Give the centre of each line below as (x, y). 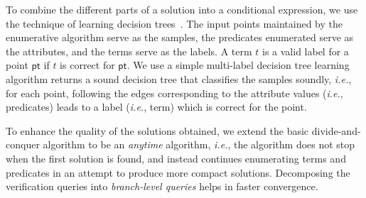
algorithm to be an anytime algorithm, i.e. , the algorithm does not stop (199, 144)
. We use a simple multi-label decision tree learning (238, 65)
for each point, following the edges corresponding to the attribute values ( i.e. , (174, 93)
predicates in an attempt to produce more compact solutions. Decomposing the (178, 172)
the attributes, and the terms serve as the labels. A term (129, 51)
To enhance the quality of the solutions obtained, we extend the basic (157, 130)
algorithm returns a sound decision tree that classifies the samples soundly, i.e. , (179, 78)
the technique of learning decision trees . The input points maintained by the (174, 23)
